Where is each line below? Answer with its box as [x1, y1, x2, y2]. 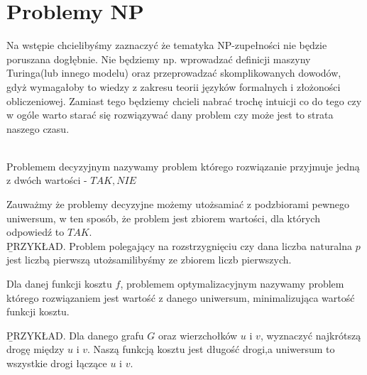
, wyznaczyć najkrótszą [260, 327, 361, 342]
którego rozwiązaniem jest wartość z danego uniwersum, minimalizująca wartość [6, 290, 355, 305]
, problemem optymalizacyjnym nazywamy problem [120, 276, 344, 291]
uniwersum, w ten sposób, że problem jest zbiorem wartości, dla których [6, 210, 320, 225]
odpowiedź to [6, 224, 65, 239]
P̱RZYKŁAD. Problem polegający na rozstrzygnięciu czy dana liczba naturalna [6, 238, 352, 253]
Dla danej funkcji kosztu [6, 276, 112, 291]
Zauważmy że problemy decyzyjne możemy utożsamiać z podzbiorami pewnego [6, 197, 350, 212]
